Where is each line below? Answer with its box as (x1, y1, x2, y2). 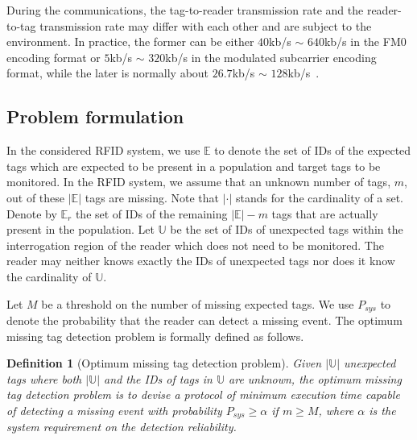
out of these (6, 189, 65, 205)
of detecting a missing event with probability (6, 401, 222, 418)
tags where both (6, 370, 82, 387)
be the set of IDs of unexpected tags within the (170, 221, 403, 238)
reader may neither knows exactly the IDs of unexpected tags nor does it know (6, 252, 395, 269)
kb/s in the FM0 (324, 33, 407, 50)
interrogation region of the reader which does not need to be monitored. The (6, 236, 384, 253)
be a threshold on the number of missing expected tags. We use (41, 295, 354, 312)
